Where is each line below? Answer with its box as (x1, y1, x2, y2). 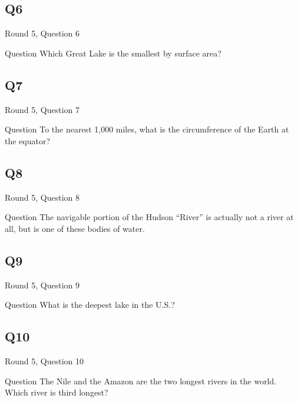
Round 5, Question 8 (5, 191, 80, 203)
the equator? (5, 134, 51, 147)
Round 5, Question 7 (5, 103, 80, 115)
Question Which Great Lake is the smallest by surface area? (5, 46, 221, 59)
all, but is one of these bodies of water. (5, 222, 145, 234)
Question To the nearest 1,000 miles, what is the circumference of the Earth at (5, 123, 289, 135)
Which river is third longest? (5, 386, 108, 398)
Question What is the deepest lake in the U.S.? (5, 298, 175, 311)
